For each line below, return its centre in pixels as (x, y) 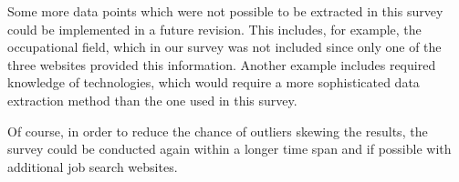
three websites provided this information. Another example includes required (222, 64)
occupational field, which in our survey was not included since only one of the (224, 47)
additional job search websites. (93, 166)
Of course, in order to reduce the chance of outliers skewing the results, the (218, 131)
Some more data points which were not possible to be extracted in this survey (225, 11)
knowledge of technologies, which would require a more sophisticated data (214, 82)
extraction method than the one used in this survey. (152, 100)
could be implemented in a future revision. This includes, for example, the (214, 29)
